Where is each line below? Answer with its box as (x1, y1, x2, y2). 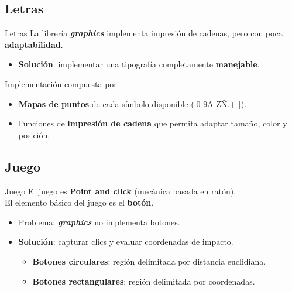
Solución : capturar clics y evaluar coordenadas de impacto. (18, 235, 233, 248)
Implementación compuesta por (5, 77, 117, 90)
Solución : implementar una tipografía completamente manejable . (18, 58, 260, 70)
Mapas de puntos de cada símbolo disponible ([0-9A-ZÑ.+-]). (18, 97, 247, 109)
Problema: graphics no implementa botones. (18, 215, 180, 228)
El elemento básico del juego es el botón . (5, 196, 154, 208)
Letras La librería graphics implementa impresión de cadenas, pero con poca (5, 27, 283, 39)
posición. (18, 128, 50, 141)
